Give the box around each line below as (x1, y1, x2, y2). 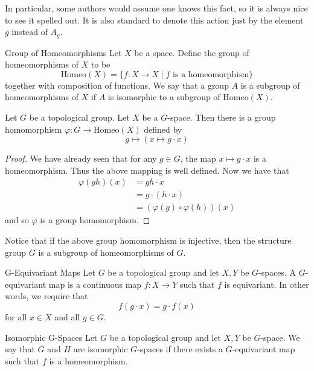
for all (5, 311, 27, 323)
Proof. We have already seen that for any (5, 152, 157, 165)
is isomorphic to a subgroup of (107, 90, 220, 103)
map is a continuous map (48, 277, 142, 290)
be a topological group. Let (29, 111, 130, 124)
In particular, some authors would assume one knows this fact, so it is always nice (5, 2, 308, 14)
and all (54, 311, 80, 323)
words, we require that (5, 290, 88, 302)
